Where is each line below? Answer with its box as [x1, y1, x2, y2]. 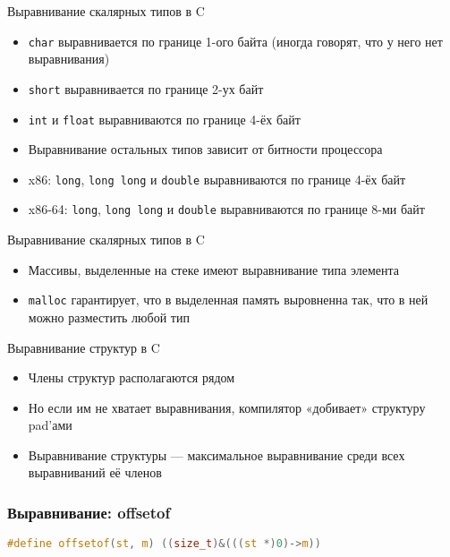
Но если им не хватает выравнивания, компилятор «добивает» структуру [28, 398, 426, 416]
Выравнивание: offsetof [7, 501, 171, 523]
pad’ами [28, 416, 72, 434]
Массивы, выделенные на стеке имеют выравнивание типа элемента [28, 260, 399, 278]
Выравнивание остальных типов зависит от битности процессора [28, 140, 383, 159]
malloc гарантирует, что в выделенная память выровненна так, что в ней [28, 290, 429, 309]
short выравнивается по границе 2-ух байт [28, 79, 264, 98]
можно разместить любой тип [28, 307, 190, 326]
